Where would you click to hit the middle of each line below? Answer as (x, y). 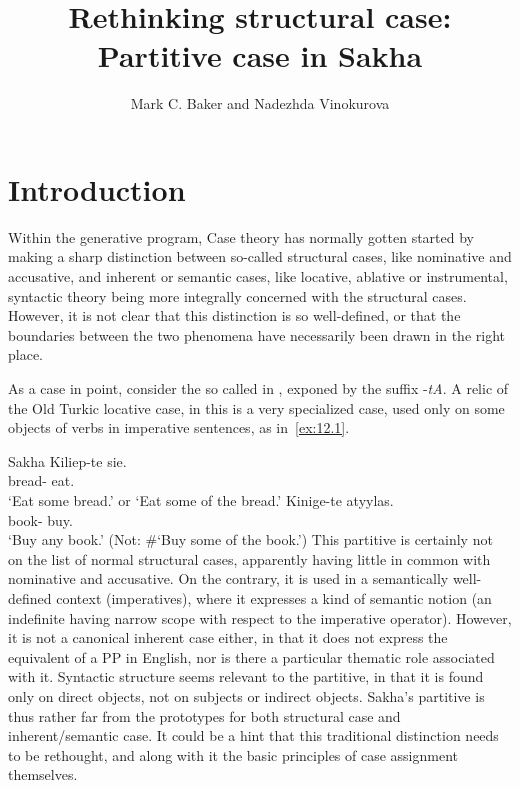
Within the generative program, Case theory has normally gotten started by (241, 236)
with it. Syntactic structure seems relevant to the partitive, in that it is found (246, 676)
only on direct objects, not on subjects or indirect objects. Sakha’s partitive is (246, 695)
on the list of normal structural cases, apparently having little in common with (249, 558)
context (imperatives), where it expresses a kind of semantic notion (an (274, 597)
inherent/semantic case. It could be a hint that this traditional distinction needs (253, 735)
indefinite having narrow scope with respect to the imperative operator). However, (260, 617)
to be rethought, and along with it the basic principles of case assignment (233, 754)
